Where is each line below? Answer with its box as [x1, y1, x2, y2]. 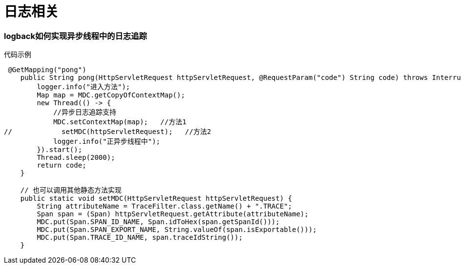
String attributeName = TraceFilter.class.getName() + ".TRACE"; [37, 202, 293, 211]
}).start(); [37, 146, 83, 154]
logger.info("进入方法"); [37, 83, 130, 91]
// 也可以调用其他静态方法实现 [20, 186, 122, 194]
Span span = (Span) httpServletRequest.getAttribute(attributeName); [37, 210, 309, 218]
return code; [37, 161, 86, 170]
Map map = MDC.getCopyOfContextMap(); [37, 91, 185, 99]
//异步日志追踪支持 [53, 108, 117, 116]
